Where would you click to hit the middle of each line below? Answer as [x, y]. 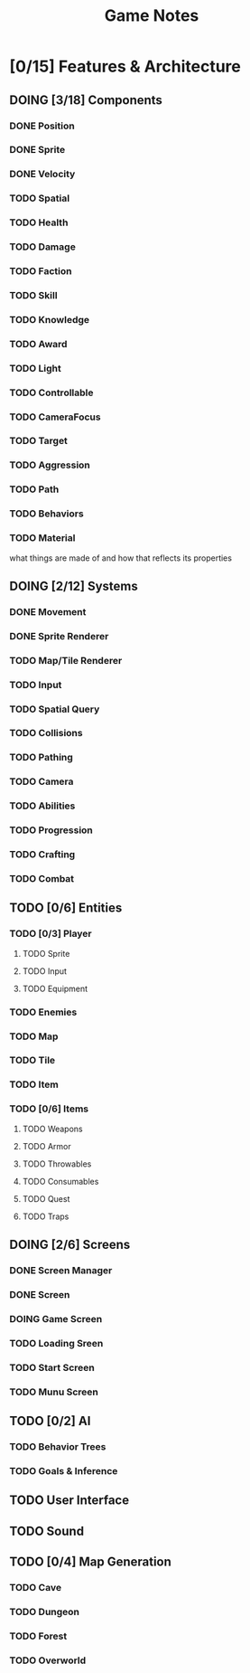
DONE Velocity [42, 175]
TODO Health [39, 222]
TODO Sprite [46, 953]
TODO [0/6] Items [49, 1109]
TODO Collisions [46, 733]
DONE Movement [48, 611]
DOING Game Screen [56, 1319]
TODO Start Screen [52, 1367]
